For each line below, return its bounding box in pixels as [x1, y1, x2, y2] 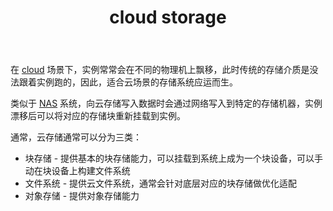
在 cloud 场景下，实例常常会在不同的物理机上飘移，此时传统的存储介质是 [10, 64, 310, 76]
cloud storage [109, 6, 227, 29]
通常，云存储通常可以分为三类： [10, 131, 142, 143]
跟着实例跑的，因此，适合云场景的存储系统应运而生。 [18, 76, 238, 88]
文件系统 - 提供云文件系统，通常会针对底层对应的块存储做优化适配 [24, 177, 298, 190]
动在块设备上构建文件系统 [24, 165, 131, 177]
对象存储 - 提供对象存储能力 [24, 190, 140, 202]
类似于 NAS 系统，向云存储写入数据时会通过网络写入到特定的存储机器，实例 [10, 97, 323, 110]
